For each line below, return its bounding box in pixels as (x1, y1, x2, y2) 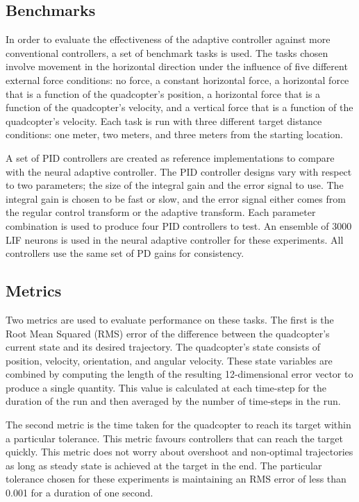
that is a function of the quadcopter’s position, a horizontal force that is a (6, 86, 321, 101)
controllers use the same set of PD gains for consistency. (6, 246, 244, 260)
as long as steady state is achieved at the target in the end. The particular (6, 458, 322, 472)
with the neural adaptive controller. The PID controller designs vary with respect (6, 164, 352, 178)
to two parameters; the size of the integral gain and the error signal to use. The (6, 178, 344, 192)
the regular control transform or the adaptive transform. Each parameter (6, 205, 316, 219)
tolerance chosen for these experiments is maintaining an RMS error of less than (6, 471, 347, 486)
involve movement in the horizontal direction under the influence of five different (6, 59, 348, 74)
